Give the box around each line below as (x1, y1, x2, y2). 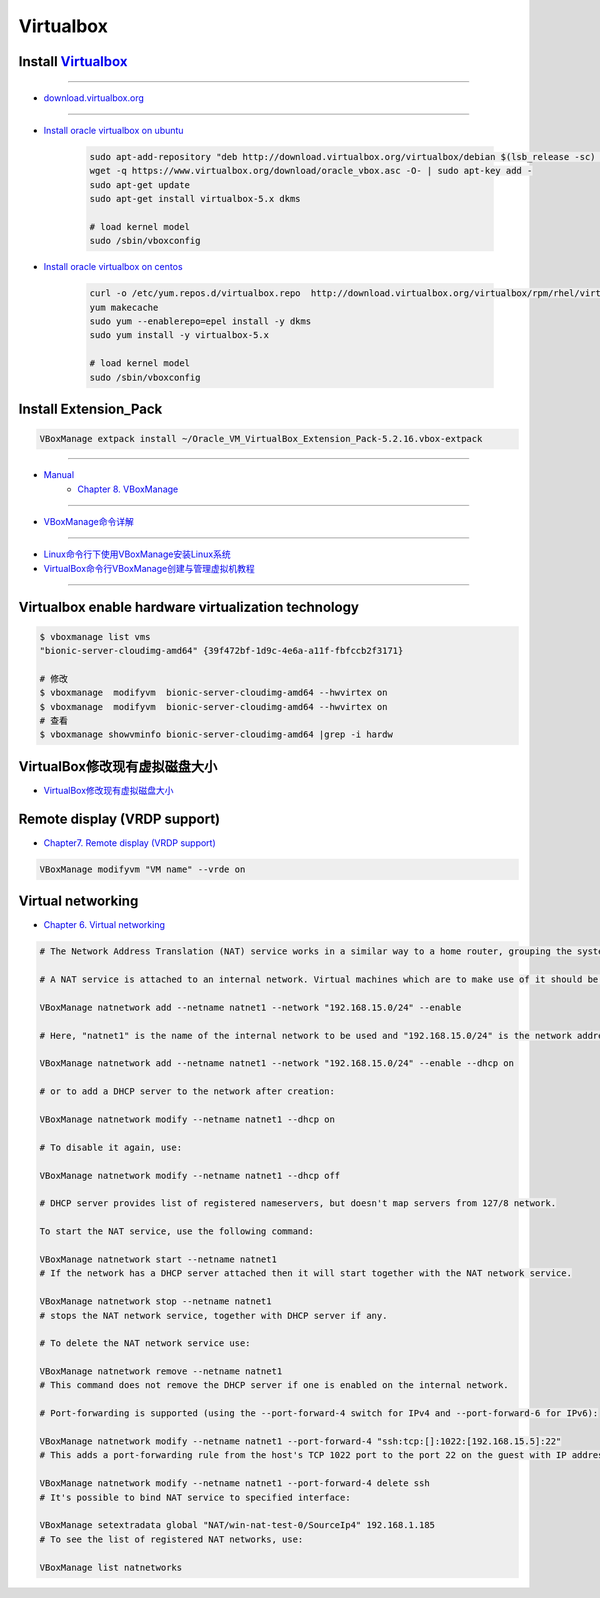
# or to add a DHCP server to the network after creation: (39, 1086, 335, 1097)
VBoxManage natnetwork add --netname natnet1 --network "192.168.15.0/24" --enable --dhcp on (39, 1058, 515, 1069)
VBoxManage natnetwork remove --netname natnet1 (39, 1366, 283, 1377)
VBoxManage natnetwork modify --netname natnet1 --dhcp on (39, 1114, 335, 1125)
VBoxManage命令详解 (43, 515, 134, 527)
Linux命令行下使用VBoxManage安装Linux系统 (43, 548, 231, 560)
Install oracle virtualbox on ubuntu (43, 124, 184, 136)
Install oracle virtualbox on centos (43, 261, 184, 273)
